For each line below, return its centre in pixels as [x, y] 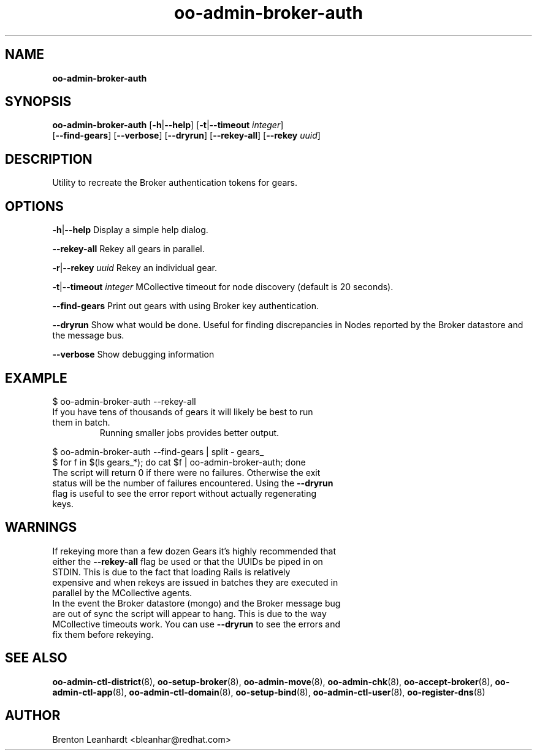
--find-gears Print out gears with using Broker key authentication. [186, 306]
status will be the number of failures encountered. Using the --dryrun [193, 483]
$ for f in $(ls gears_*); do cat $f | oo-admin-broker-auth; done [179, 462]
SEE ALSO [36, 658]
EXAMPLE [36, 378]
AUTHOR [33, 716]
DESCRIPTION [49, 159]
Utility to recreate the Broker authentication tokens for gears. [175, 183]
